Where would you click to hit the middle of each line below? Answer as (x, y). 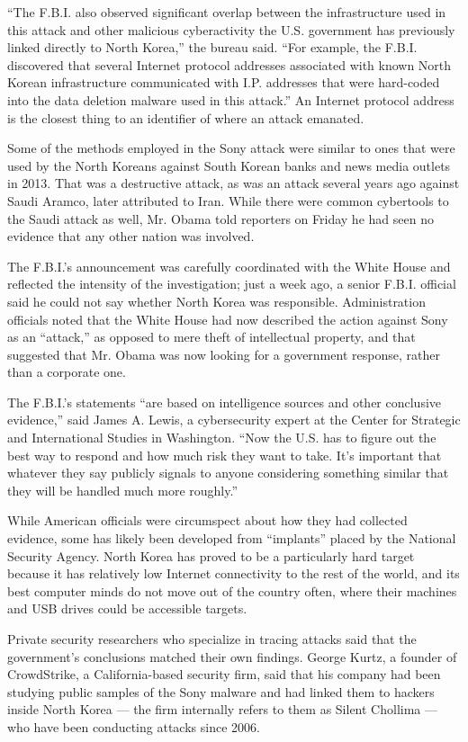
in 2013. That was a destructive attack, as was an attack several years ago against (234, 183)
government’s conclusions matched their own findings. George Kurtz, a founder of (232, 656)
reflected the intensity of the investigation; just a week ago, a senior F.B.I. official (232, 284)
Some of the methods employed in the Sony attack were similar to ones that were (231, 148)
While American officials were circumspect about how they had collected (207, 520)
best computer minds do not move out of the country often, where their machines (232, 590)
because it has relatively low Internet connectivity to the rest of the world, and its (234, 573)
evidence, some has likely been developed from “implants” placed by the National (232, 538)
